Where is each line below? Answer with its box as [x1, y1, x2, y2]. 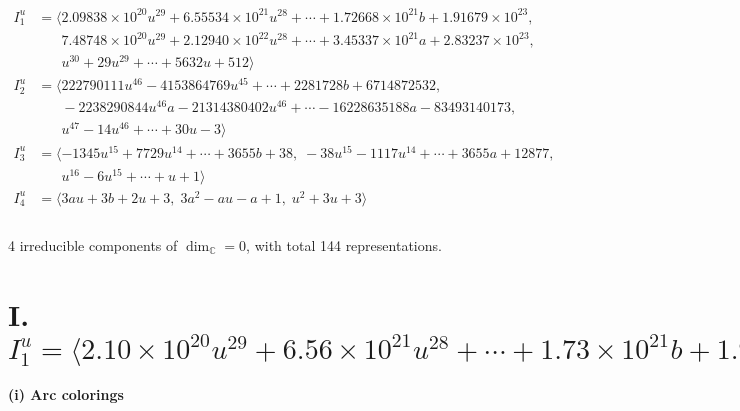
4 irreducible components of [8, 234, 178, 255]
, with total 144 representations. [246, 234, 442, 255]
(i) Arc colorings [8, 383, 124, 404]
